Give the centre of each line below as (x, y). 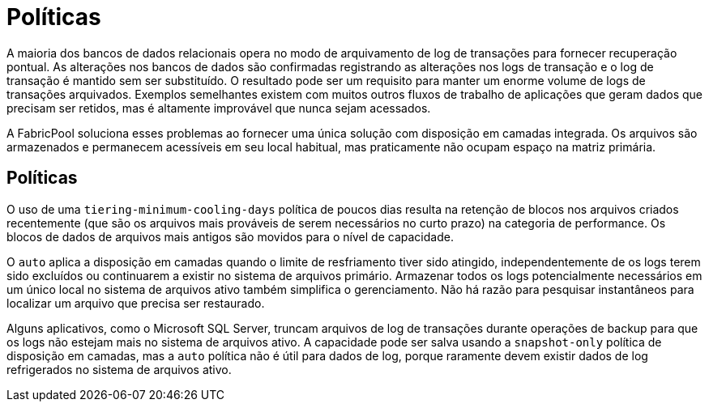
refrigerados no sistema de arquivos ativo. (119, 369)
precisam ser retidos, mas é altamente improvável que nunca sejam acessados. (219, 108)
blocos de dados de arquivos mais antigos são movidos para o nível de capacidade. (230, 236)
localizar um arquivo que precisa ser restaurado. (136, 303)
